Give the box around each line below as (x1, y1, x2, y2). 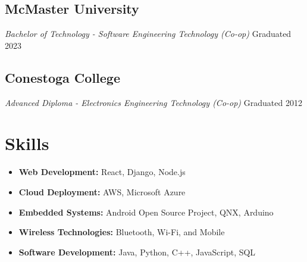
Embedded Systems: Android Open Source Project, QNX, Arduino (18, 205, 274, 218)
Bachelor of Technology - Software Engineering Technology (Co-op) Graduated (5, 27, 292, 40)
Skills (5, 131, 49, 155)
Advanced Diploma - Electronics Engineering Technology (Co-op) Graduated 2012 (5, 96, 302, 108)
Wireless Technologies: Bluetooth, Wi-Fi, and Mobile (18, 226, 225, 238)
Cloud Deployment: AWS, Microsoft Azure (18, 185, 186, 198)
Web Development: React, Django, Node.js (18, 166, 186, 178)
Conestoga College (5, 68, 120, 86)
